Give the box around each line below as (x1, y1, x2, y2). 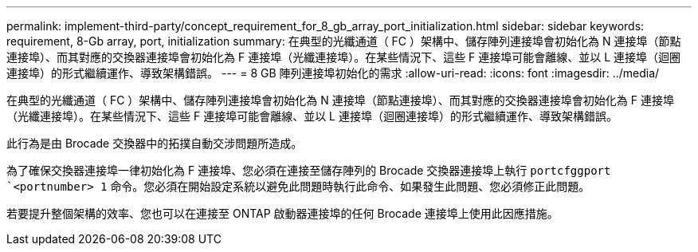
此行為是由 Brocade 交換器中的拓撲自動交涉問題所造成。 (6, 136, 303, 150)
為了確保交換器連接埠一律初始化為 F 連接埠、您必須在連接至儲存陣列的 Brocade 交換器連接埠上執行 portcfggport (6, 163, 611, 177)
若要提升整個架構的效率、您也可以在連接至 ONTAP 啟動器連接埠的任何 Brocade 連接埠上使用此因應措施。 (6, 207, 559, 220)
